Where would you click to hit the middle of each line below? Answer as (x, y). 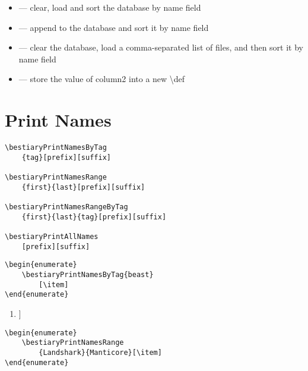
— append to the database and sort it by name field (114, 27)
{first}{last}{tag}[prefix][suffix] (94, 217)
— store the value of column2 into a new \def (102, 79)
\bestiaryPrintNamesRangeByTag (66, 207)
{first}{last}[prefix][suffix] (83, 187)
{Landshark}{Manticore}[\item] (100, 352)
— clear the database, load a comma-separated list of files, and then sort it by (161, 47)
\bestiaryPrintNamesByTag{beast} (88, 274)
